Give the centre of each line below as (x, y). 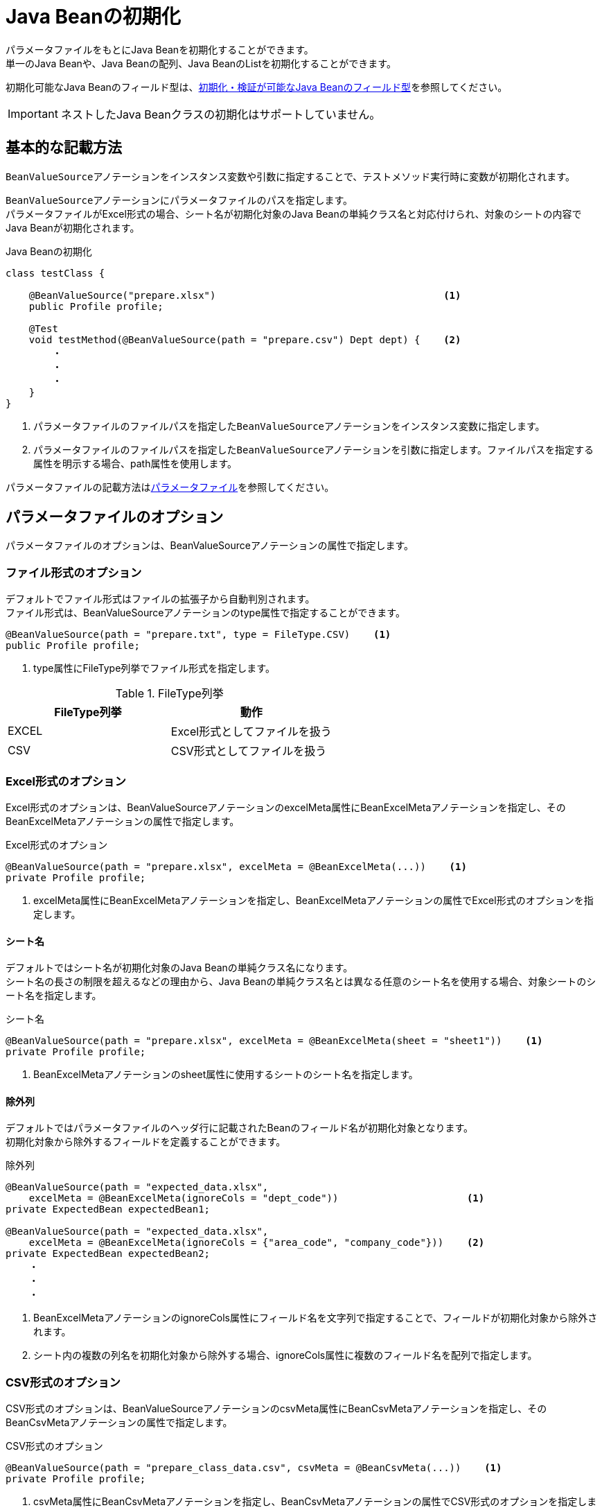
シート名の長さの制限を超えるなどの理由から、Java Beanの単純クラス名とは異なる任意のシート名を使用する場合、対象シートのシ (301, 982)
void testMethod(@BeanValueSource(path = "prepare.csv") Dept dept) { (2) (245, 339)
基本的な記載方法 (64, 148)
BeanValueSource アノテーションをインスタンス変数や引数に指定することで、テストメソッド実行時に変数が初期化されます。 (290, 176)
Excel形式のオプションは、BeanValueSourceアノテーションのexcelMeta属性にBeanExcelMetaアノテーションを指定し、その (286, 807)
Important (33, 113)
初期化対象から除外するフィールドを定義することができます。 (146, 1142)
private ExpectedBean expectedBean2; (108, 1254)
